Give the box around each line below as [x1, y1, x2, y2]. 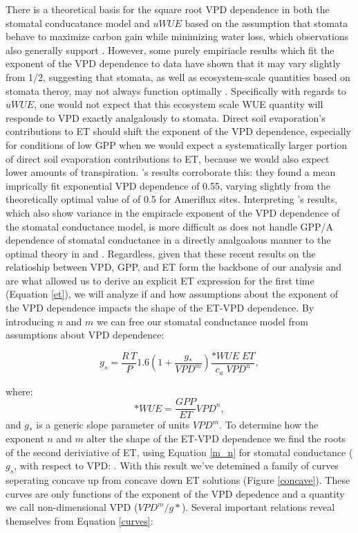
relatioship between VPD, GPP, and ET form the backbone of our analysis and [6, 260, 342, 274]
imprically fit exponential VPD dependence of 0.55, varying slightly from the [6, 178, 331, 192]
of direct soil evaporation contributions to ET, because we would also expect [6, 151, 330, 165]
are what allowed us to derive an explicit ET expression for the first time [6, 273, 314, 287]
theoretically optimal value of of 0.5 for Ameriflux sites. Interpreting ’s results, [6, 192, 338, 206]
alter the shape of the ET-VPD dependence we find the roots [86, 431, 346, 445]
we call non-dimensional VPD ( [6, 500, 138, 514]
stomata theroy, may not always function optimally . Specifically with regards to [6, 83, 346, 98]
